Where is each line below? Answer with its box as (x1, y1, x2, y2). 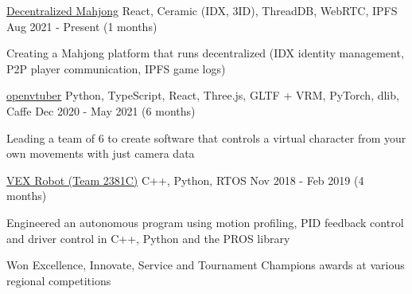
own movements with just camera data (6, 145, 195, 162)
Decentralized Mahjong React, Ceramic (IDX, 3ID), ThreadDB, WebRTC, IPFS (6, 2, 398, 18)
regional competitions (6, 272, 111, 288)
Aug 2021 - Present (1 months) (6, 18, 157, 34)
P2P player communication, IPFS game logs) (6, 60, 226, 76)
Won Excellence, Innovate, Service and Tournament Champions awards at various (6, 257, 405, 273)
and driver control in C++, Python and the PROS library (6, 229, 290, 246)
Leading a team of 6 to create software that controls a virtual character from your (6, 129, 406, 146)
